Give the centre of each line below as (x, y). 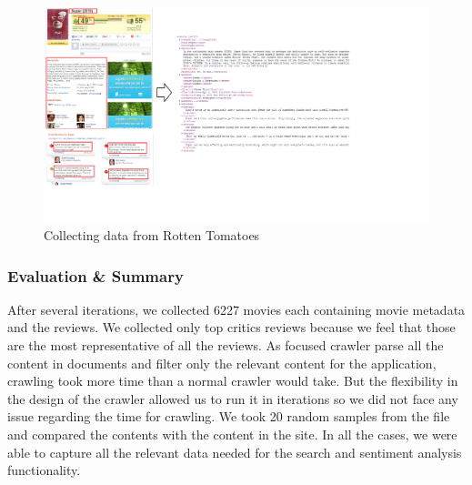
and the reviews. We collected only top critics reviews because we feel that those (231, 327)
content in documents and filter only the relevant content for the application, (222, 363)
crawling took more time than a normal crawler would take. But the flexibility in (233, 381)
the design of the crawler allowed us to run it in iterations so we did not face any (233, 398)
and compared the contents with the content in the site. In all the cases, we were (232, 434)
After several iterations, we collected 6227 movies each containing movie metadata (236, 309)
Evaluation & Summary (95, 275)
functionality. (44, 470)
